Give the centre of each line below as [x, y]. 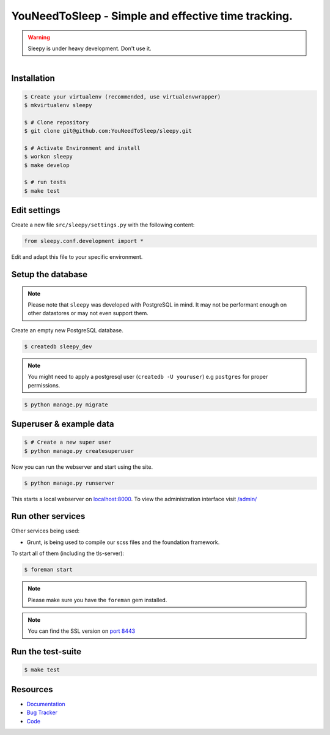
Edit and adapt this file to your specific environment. [77, 257]
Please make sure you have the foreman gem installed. [97, 600]
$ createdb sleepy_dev [58, 346]
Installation [33, 79]
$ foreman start [49, 570]
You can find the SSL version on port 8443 [82, 631]
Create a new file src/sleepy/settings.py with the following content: [103, 225]
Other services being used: [46, 531]
